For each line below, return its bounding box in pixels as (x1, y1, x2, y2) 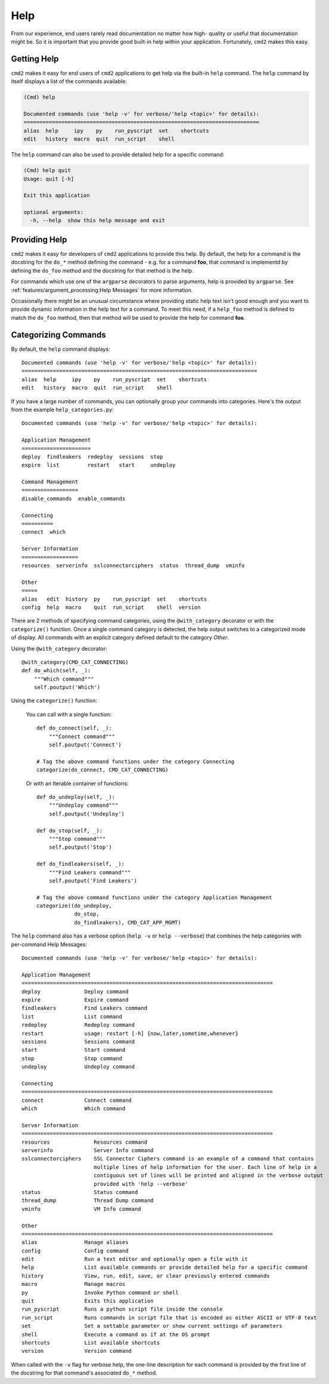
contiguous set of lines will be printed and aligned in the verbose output (93, 1172, 324, 1179)
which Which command (21, 1106, 126, 1112)
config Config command (21, 1247, 129, 1254)
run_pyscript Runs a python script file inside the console (21, 1306, 223, 1313)
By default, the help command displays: (11, 345, 110, 353)
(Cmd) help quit (23, 167, 72, 174)
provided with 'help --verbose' (93, 1180, 188, 1187)
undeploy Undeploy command (21, 1064, 135, 1070)
